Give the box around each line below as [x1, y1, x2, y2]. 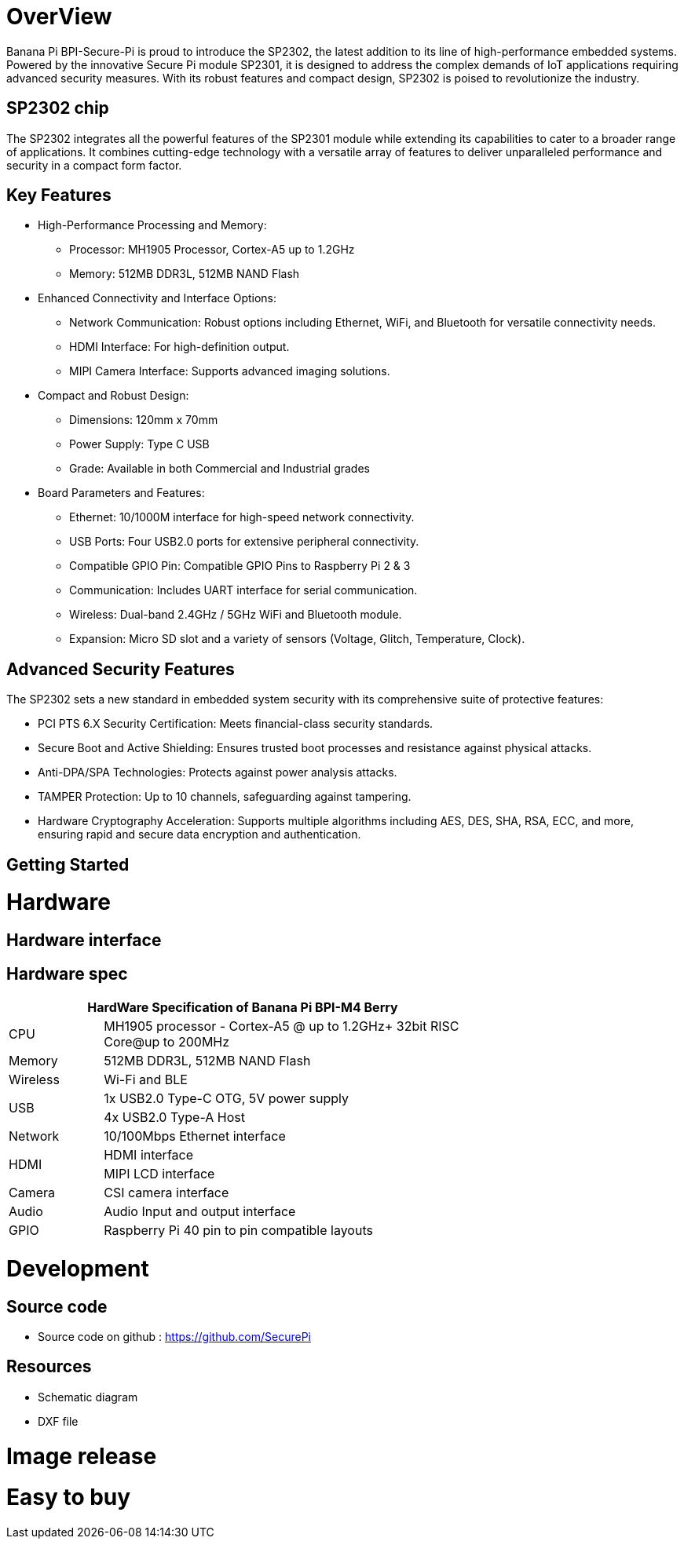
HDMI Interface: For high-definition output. [69, 340, 290, 354]
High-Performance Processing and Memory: [38, 218, 267, 232]
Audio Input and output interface [104, 1203, 296, 1220]
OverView [6, 3, 112, 30]
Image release [6, 1442, 157, 1470]
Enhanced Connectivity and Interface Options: [38, 291, 277, 305]
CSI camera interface [104, 1185, 229, 1201]
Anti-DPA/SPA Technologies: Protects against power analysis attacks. [38, 765, 397, 780]
